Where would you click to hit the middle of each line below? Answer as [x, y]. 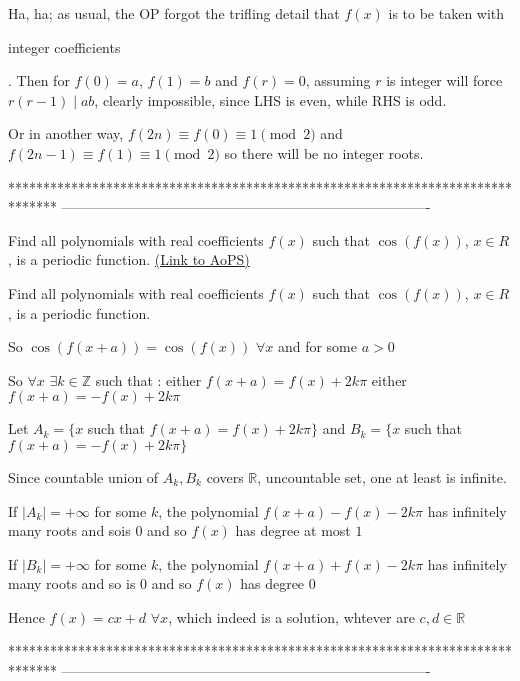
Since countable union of [83, 476]
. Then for [39, 80]
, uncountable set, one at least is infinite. [382, 476]
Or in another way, [66, 133]
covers [225, 476]
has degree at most [293, 530]
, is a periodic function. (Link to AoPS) [129, 259]
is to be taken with [446, 13]
